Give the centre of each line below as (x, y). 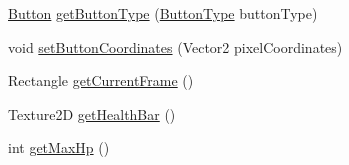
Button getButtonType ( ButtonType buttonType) (163, 13)
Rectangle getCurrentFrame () (101, 80)
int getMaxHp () (59, 147)
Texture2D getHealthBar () (92, 113)
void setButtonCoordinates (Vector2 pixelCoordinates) (175, 46)
